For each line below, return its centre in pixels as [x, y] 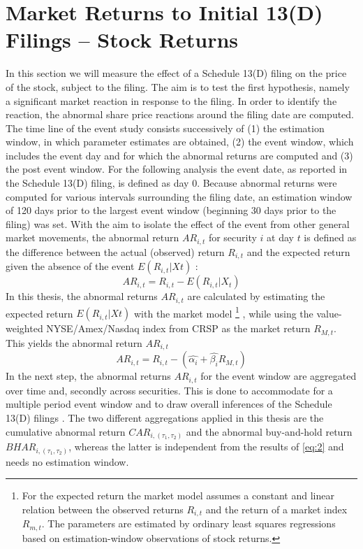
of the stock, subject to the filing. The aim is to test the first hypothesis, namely [178, 86]
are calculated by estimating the [256, 296]
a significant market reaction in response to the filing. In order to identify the [171, 100]
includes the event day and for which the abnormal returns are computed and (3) [179, 155]
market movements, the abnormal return [92, 237]
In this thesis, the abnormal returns [82, 296]
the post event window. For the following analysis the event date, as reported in [177, 169]
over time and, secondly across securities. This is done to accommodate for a [169, 390]
